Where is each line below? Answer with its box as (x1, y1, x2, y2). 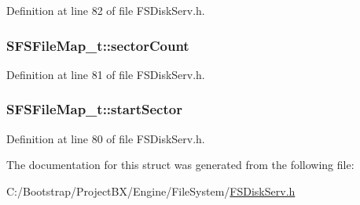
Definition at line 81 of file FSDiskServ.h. (6, 66, 205, 82)
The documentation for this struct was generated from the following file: (6, 156, 354, 173)
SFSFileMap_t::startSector (6, 99, 182, 119)
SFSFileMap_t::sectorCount (6, 35, 189, 55)
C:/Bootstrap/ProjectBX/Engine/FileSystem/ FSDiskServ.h (6, 182, 296, 199)
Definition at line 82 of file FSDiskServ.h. (6, 2, 205, 18)
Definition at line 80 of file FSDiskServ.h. (6, 130, 205, 146)
